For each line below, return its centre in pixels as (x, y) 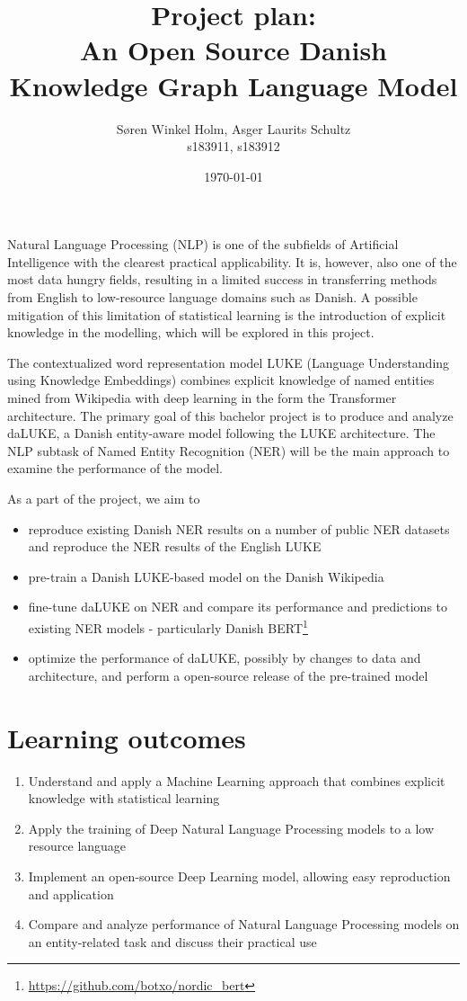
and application (71, 894)
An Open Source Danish (233, 50)
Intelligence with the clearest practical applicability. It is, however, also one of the (232, 261)
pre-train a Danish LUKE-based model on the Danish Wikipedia (206, 576)
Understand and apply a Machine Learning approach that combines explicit (237, 780)
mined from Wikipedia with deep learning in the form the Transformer (202, 398)
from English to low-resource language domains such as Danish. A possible (212, 297)
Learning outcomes (127, 737)
